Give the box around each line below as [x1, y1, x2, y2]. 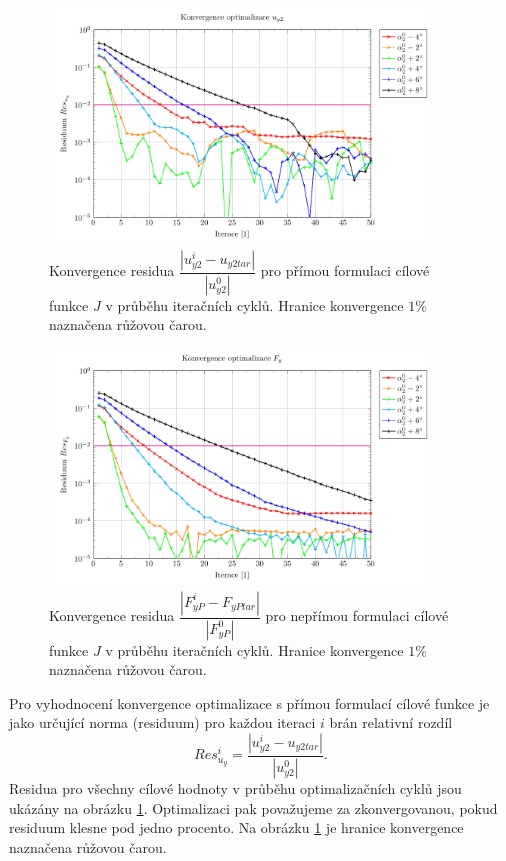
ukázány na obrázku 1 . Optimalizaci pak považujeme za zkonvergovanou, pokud [9, 797, 498, 818]
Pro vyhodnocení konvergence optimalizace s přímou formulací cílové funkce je [9, 692, 490, 713]
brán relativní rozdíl [329, 712, 453, 733]
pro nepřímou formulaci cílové [265, 605, 449, 626]
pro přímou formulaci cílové [260, 260, 430, 281]
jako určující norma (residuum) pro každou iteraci [9, 712, 316, 733]
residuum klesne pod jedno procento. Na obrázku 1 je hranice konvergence [9, 817, 464, 838]
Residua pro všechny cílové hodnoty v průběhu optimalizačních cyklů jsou [9, 777, 462, 798]
